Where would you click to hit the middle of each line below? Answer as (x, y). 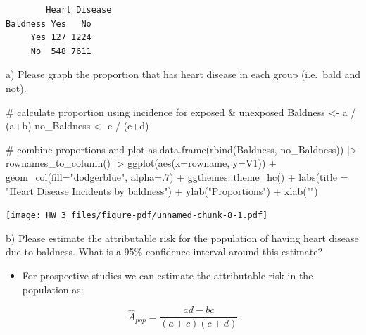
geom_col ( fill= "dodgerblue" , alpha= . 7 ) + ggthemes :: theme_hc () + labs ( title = (177, 176)
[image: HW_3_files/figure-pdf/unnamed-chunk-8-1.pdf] (137, 216)
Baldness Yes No (49, 24)
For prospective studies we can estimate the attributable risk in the (168, 275)
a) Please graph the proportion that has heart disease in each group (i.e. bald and (183, 74)
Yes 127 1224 (61, 38)
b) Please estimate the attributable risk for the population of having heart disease (182, 238)
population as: (53, 289)
